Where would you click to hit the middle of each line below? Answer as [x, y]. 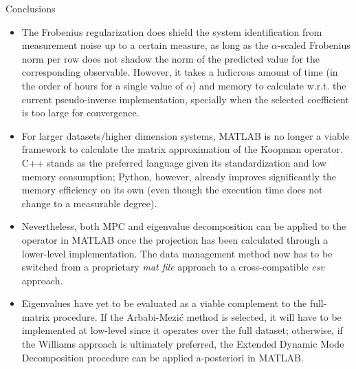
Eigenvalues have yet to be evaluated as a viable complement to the [164, 303]
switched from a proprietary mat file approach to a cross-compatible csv [173, 267]
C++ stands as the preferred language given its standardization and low [174, 162]
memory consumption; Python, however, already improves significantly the [179, 176]
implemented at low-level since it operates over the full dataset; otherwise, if [182, 330]
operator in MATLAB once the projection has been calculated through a [175, 239]
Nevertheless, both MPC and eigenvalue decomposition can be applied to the [184, 226]
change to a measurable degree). [89, 203]
